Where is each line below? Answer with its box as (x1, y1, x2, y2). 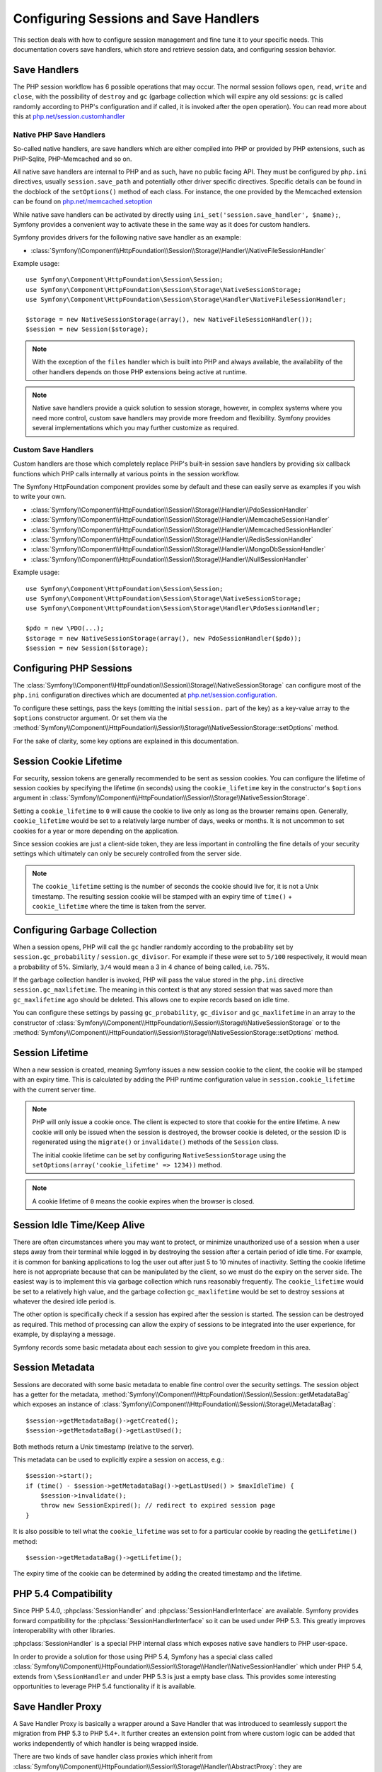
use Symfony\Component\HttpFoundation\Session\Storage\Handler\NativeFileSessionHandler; (25, 296, 347, 304)
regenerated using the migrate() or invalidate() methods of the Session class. (32, 1138, 279, 1146)
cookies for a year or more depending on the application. (13, 826, 180, 835)
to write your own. (13, 493, 66, 501)
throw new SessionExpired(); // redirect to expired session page (40, 1501, 276, 1510)
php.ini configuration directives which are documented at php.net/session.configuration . (13, 691, 277, 700)
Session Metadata (13, 1362, 95, 1374)
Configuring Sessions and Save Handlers (13, 11, 260, 26)
